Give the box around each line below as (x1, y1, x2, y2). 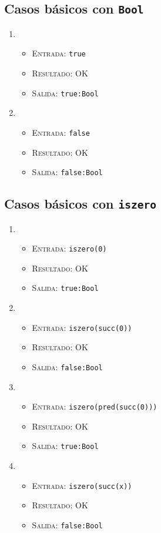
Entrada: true (32, 47, 86, 59)
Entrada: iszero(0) (32, 242, 107, 254)
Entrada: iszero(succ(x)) (32, 479, 132, 491)
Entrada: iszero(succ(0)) (32, 321, 132, 333)
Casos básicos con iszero (4, 195, 156, 213)
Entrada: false (32, 126, 90, 138)
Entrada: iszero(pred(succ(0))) (32, 400, 157, 413)
